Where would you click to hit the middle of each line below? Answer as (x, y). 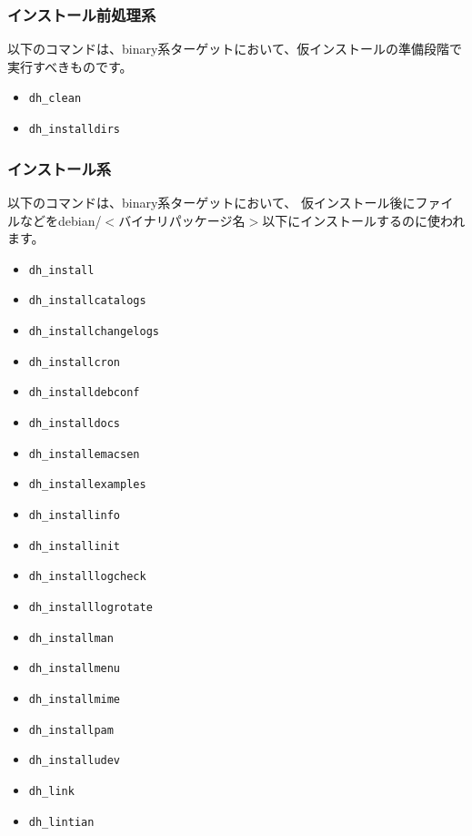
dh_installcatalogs (87, 301)
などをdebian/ (60, 220)
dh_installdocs (75, 423)
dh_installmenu (75, 669)
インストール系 (60, 168)
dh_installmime (75, 699)
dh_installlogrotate (90, 607)
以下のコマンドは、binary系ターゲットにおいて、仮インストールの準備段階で (235, 49)
